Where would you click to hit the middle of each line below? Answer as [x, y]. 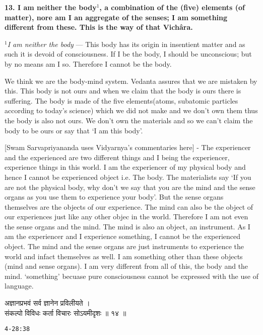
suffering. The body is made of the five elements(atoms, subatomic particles [121, 100]
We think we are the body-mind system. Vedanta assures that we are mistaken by [131, 81]
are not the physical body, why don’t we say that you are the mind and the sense [130, 187]
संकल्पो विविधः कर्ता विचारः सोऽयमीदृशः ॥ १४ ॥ [65, 313]
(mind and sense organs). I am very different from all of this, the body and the [126, 266]
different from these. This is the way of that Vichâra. [99, 27]
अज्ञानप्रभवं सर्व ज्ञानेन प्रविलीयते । [47, 303]
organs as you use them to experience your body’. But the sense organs [114, 197]
